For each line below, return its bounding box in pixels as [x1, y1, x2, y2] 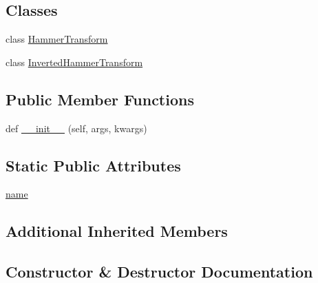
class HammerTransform [6, 32, 108, 46]
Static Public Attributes [6, 154, 181, 176]
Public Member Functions [6, 88, 194, 109]
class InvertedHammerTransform [6, 54, 143, 69]
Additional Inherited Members [6, 220, 228, 242]
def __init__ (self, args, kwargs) [6, 120, 147, 135]
